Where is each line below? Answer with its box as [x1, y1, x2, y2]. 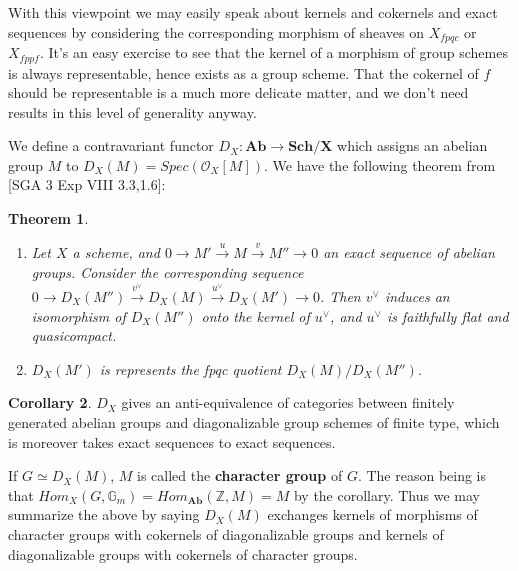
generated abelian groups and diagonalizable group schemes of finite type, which [8, 411, 500, 432]
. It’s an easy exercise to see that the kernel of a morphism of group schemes [39, 42, 508, 63]
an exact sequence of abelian [323, 242, 495, 263]
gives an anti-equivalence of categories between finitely [121, 392, 455, 413]
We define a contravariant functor [8, 135, 214, 156]
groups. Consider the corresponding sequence [31, 262, 304, 283]
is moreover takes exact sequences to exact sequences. [8, 431, 336, 452]
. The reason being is [357, 465, 487, 486]
